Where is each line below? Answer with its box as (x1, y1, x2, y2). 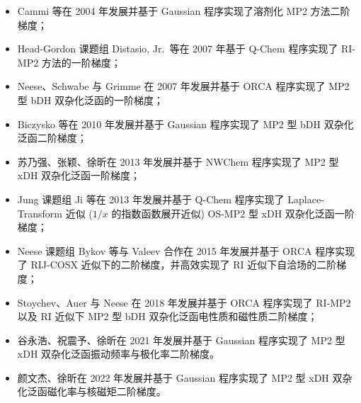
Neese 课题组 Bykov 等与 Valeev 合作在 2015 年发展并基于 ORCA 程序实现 (17, 243, 355, 258)
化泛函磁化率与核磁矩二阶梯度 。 (17, 384, 166, 399)
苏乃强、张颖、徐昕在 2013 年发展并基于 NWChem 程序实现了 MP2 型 (17, 154, 339, 169)
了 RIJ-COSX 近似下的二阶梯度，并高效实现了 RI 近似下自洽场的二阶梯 (17, 257, 347, 272)
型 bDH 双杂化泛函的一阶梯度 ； (17, 92, 164, 107)
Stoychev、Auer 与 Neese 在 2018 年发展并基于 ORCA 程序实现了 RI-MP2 (17, 295, 351, 310)
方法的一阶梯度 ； (41, 55, 121, 69)
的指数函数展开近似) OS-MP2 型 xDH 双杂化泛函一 (111, 205, 345, 220)
